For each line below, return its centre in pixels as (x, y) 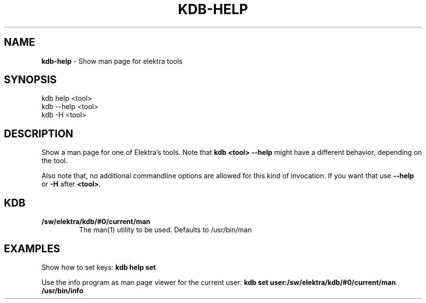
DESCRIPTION (39, 133)
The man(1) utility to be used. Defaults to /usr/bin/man (165, 230)
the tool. (55, 161)
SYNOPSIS (30, 80)
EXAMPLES (32, 248)
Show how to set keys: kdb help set (99, 267)
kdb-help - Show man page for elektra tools (112, 61)
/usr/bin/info (62, 290)
